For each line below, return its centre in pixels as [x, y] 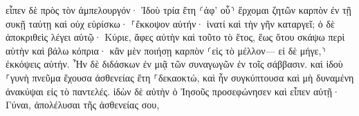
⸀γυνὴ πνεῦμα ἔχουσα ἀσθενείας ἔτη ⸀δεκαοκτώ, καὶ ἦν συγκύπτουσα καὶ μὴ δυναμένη [180, 77]
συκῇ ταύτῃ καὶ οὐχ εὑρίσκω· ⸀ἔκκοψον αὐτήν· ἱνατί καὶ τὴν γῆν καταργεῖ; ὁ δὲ [170, 23]
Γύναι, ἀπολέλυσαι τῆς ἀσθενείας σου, [83, 105]
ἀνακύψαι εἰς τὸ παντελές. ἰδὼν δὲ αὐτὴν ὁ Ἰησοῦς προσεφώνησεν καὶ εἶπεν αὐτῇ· [173, 91]
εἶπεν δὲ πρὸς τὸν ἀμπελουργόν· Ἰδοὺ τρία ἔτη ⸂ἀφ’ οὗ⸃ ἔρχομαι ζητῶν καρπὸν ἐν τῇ [178, 10]
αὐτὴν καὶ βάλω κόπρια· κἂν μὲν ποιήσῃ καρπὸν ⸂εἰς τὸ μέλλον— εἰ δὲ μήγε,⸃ [166, 50]
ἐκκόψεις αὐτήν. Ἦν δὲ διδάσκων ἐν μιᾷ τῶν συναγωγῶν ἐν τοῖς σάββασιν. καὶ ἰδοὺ [174, 64]
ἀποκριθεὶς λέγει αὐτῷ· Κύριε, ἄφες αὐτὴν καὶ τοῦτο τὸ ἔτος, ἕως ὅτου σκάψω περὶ [175, 37]
